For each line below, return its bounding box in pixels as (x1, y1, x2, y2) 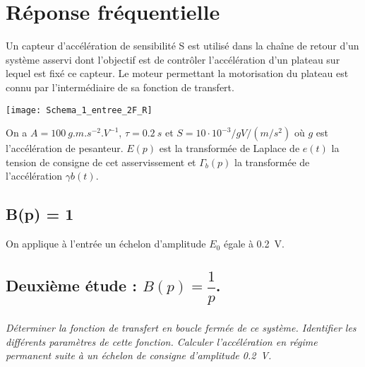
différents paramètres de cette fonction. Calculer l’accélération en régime (6, 334, 318, 349)
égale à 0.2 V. (223, 236, 285, 251)
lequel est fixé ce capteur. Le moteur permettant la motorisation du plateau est (6, 66, 349, 81)
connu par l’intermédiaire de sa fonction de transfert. (6, 79, 234, 94)
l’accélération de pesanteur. (6, 141, 124, 156)
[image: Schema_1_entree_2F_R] (6, 105, 152, 115)
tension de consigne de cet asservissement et (6, 154, 196, 169)
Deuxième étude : (6, 274, 137, 296)
